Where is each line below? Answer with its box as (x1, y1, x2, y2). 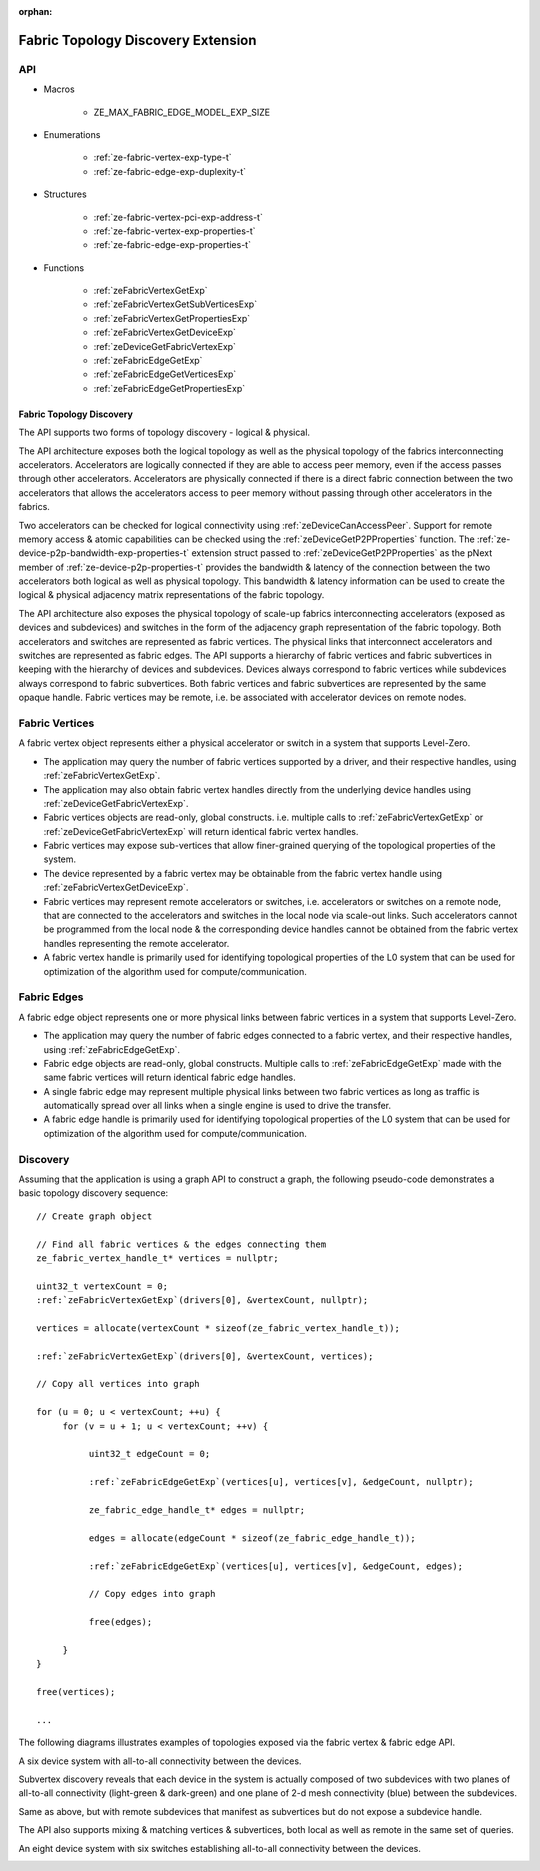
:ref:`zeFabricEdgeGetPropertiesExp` (93, 382, 245, 394)
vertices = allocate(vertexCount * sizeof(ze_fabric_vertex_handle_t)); (36, 1322, 400, 1334)
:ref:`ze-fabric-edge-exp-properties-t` (93, 239, 252, 251)
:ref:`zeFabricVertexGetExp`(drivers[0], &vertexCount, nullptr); (36, 1295, 369, 1306)
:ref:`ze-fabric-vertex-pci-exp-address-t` (93, 211, 264, 223)
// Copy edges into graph (88, 1588, 216, 1600)
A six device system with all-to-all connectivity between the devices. (18, 1755, 302, 1767)
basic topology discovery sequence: (18, 1187, 169, 1199)
